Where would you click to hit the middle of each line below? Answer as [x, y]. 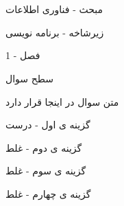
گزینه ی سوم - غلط [46, 171]
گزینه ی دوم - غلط [44, 147]
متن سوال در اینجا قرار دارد [62, 101]
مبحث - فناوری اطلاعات [54, 9]
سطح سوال [29, 78]
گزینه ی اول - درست [48, 125]
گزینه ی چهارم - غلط [48, 193]
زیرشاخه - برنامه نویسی [55, 32]
